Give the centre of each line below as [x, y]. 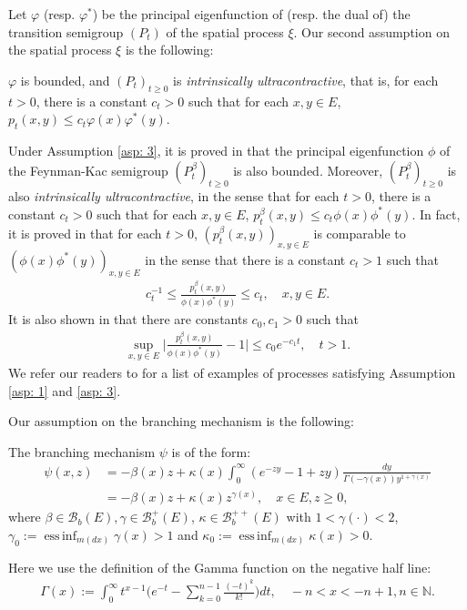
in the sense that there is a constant [245, 259]
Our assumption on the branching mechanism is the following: [181, 421]
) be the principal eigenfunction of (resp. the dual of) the [251, 14]
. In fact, [436, 213]
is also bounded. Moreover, [308, 170]
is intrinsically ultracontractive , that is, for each [306, 80]
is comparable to [360, 233]
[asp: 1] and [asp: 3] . [65, 390]
